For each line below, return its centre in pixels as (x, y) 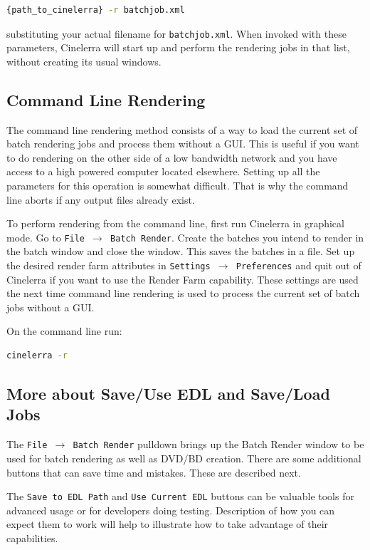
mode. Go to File (46, 237)
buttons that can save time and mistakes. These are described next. (154, 472)
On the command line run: (64, 331)
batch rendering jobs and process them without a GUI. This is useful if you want (183, 144)
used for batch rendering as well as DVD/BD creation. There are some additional (184, 458)
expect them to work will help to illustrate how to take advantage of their (168, 524)
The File (27, 444)
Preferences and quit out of (298, 265)
